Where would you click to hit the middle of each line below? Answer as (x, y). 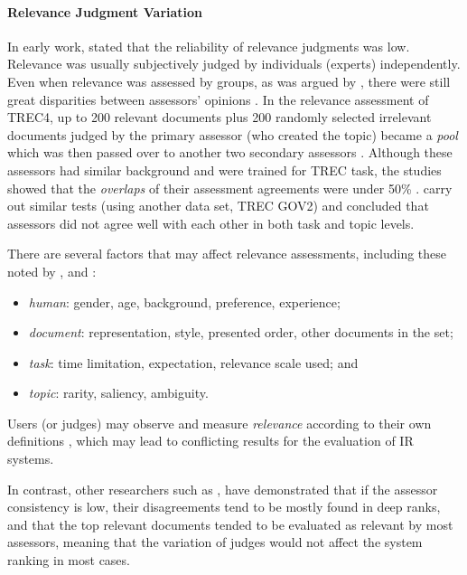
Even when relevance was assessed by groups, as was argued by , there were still (229, 81)
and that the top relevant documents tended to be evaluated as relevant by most (230, 524)
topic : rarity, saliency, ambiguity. (118, 393)
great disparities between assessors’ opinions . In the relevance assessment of (218, 99)
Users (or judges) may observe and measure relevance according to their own (219, 423)
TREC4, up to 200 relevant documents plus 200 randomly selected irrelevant (219, 117)
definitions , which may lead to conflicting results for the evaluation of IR (210, 441)
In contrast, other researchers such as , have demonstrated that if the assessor (223, 489)
